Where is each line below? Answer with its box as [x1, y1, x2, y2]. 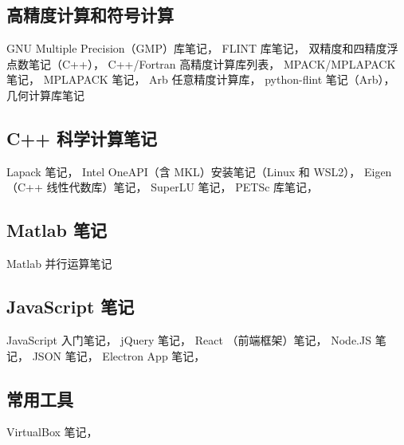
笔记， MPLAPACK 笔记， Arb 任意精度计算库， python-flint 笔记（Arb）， [6, 71, 395, 88]
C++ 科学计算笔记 [6, 125, 158, 150]
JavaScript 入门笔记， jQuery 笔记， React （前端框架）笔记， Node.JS [6, 331, 371, 348]
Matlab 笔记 [6, 218, 107, 242]
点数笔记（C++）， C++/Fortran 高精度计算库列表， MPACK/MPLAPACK [6, 55, 396, 72]
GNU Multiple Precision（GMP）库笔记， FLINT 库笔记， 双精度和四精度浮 [6, 40, 398, 57]
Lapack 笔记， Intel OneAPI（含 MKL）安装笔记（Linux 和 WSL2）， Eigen [6, 163, 392, 179]
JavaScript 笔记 [6, 294, 135, 319]
